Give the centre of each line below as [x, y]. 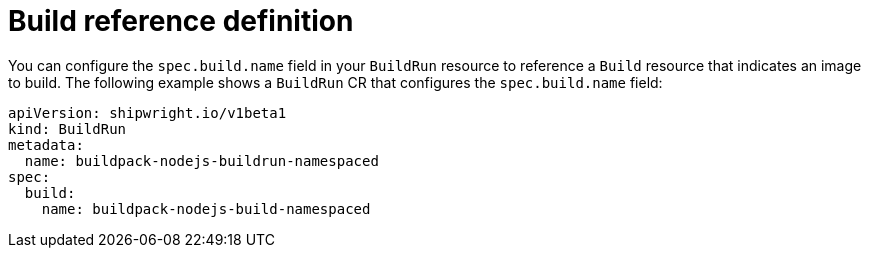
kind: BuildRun [67, 128]
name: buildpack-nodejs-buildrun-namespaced [201, 160]
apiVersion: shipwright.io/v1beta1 [147, 112]
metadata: [46, 144]
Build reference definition [181, 21]
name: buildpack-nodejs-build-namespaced [206, 208]
